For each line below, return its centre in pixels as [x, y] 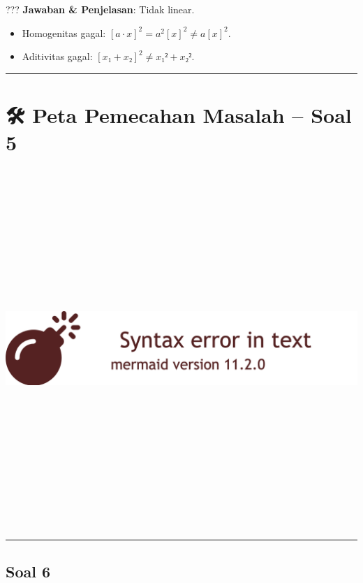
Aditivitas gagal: [57, 56]
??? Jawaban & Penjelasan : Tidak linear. [100, 9]
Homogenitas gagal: [64, 33]
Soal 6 [28, 571]
